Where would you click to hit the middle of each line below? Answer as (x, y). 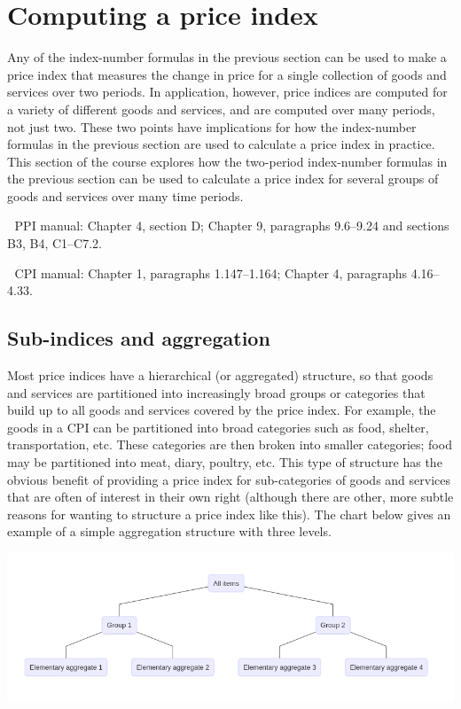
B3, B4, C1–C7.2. (55, 243)
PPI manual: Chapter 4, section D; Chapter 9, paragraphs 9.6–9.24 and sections (232, 226)
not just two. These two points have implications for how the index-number (212, 126)
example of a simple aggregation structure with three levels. (169, 531)
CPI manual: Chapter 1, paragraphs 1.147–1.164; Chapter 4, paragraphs (211, 273)
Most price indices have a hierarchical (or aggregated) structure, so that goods (220, 375)
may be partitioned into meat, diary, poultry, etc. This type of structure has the (225, 462)
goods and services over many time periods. (125, 195)
